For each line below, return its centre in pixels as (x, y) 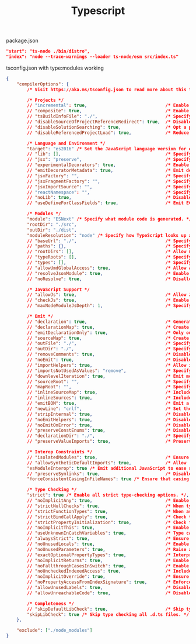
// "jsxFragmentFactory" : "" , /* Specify (109, 181)
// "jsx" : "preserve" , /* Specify (109, 160)
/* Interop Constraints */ (60, 452)
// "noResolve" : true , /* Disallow (111, 279)
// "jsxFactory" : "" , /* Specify (109, 176)
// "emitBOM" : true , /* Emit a (108, 404)
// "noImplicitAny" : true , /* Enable (108, 501)
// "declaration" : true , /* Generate (111, 322)
